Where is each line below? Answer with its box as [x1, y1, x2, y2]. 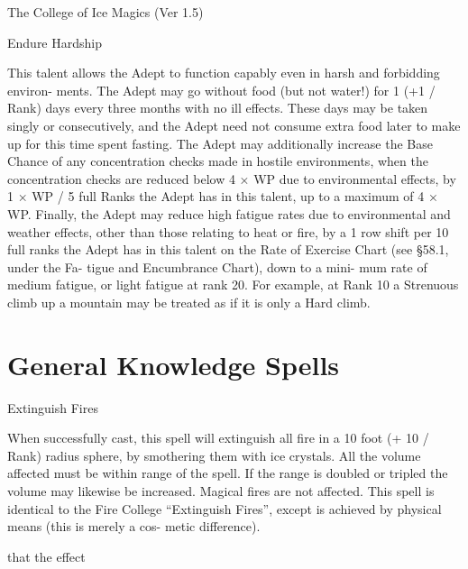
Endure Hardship [7, 32, 102, 51]
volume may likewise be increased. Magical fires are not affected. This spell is [7, 482, 435, 500]
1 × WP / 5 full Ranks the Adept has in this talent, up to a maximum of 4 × [7, 187, 438, 206]
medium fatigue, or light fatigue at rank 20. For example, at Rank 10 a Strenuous [7, 275, 459, 294]
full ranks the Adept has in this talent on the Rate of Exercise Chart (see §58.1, [7, 240, 449, 259]
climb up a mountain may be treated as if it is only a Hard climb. [7, 292, 371, 311]
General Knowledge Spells [7, 345, 340, 382]
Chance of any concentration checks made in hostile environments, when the [7, 151, 428, 170]
